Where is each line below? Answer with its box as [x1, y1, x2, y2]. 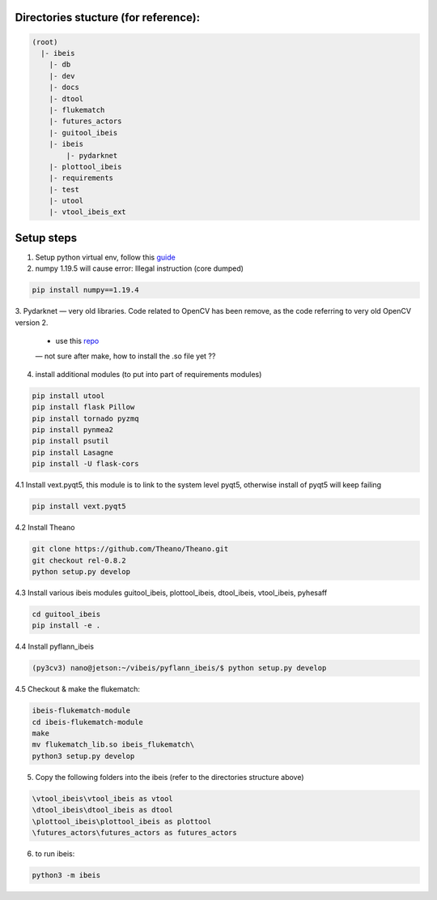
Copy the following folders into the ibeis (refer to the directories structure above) [35, 772, 304, 782]
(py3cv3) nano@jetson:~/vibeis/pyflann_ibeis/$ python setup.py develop [32, 663, 327, 673]
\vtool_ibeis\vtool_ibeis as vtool [32, 794, 173, 803]
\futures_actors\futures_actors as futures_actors [32, 828, 238, 837]
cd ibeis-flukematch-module [32, 718, 143, 726]
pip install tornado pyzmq [32, 414, 139, 423]
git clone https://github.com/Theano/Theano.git [32, 544, 229, 554]
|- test [49, 185, 80, 194]
